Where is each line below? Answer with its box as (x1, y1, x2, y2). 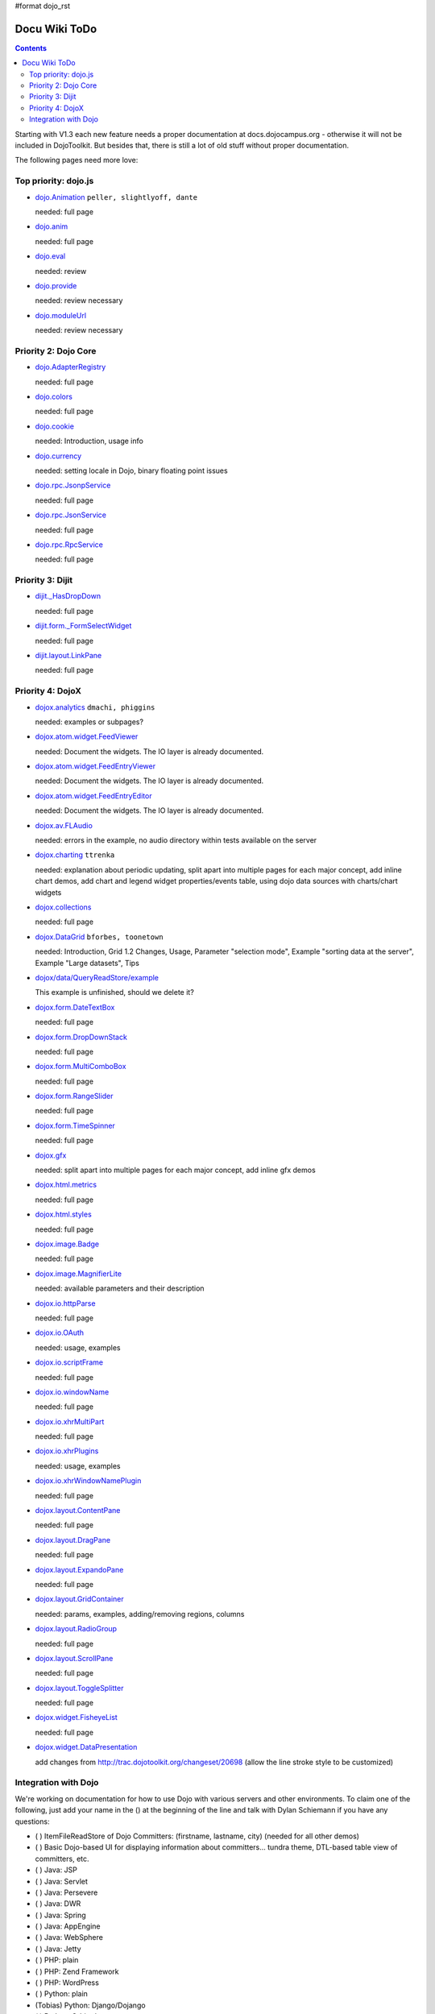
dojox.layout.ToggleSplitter (35, 1683, 124, 1693)
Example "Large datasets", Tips (35, 958, 140, 968)
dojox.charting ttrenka (35, 850, 115, 860)
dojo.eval (35, 251, 66, 261)
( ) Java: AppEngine (35, 1921, 101, 1931)
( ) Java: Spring (35, 1910, 86, 1920)
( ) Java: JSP (35, 1865, 78, 1875)
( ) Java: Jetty (35, 1944, 81, 1954)
